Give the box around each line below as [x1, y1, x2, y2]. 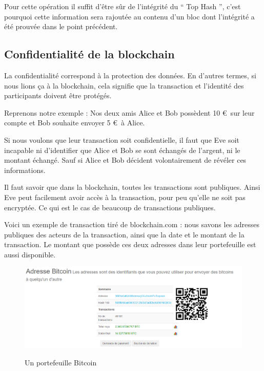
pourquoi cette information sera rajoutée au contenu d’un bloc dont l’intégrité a [4, 11, 255, 21]
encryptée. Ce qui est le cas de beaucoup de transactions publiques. [4, 202, 216, 212]
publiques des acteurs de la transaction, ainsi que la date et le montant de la [4, 229, 245, 239]
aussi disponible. [4, 249, 56, 259]
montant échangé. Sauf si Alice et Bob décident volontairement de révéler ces [4, 155, 247, 165]
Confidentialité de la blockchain [4, 46, 175, 62]
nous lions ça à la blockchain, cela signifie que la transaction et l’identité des [4, 80, 244, 91]
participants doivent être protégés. [4, 90, 112, 101]
